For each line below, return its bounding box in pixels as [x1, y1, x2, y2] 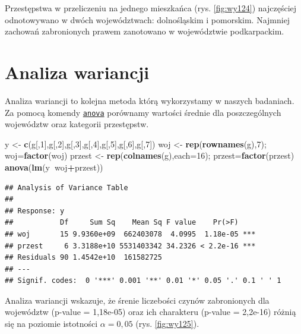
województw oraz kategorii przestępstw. [5, 118, 149, 130]
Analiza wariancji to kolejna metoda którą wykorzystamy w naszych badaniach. [5, 94, 294, 106]
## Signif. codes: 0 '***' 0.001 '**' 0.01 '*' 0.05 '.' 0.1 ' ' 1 [5, 276, 281, 285]
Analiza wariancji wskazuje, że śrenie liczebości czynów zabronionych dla [5, 294, 270, 306]
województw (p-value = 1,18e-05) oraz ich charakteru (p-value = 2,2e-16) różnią [5, 305, 296, 318]
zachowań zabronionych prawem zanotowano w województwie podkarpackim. [5, 25, 284, 37]
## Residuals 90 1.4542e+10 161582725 [5, 253, 162, 262]
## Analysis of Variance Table [5, 183, 128, 192]
